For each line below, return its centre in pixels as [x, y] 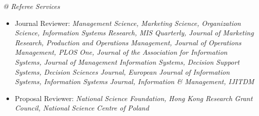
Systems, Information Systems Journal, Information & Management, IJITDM [134, 81]
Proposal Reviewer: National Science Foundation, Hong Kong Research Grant [134, 98]
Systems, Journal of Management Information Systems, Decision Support [127, 61]
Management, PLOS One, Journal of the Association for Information [121, 52]
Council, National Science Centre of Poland [82, 108]
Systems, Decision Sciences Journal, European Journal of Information [122, 71]
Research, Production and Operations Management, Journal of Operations [128, 42]
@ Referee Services [31, 6]
